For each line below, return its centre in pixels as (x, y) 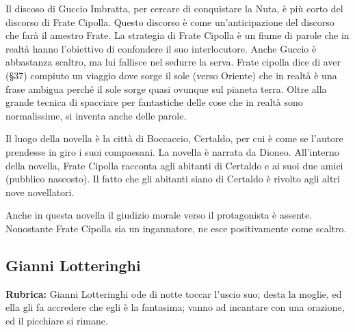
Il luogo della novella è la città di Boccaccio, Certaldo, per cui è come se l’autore (174, 138)
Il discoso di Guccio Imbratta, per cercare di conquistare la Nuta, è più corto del (174, 8)
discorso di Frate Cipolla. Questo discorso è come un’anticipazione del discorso (170, 22)
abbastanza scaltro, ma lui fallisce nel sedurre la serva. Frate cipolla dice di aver (173, 62)
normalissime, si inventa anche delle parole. (96, 115)
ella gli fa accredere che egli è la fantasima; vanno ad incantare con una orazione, (175, 307)
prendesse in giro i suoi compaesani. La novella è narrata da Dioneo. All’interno (172, 151)
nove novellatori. (40, 192)
